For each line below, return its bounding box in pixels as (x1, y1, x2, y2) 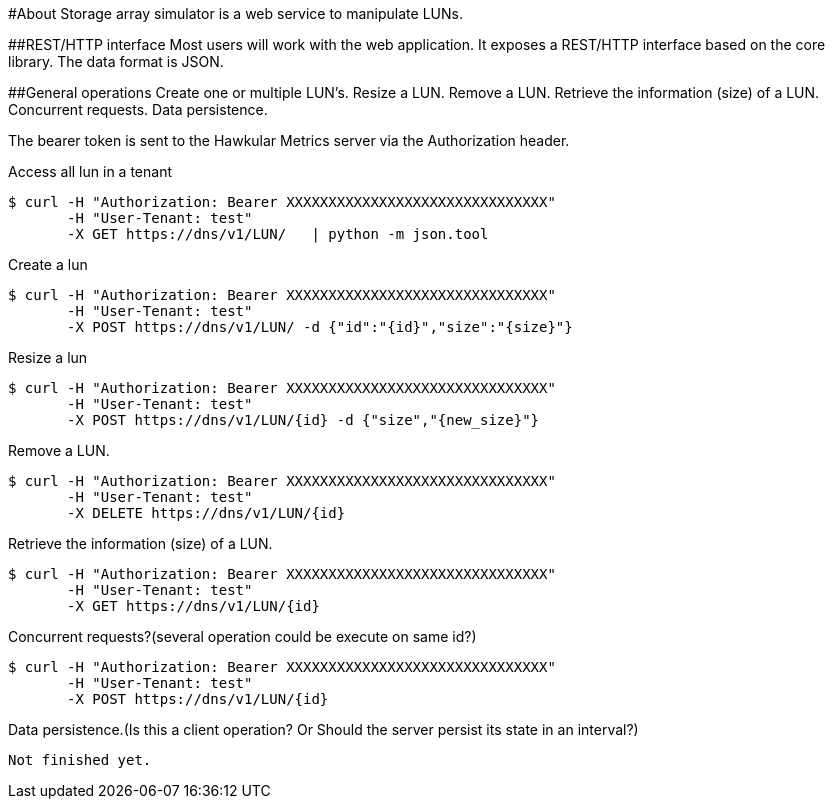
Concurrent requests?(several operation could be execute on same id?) (8, 628, 477, 645)
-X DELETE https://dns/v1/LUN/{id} (67, 505, 346, 521)
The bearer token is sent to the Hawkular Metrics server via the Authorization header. (8, 132, 570, 149)
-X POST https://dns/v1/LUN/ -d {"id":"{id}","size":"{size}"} (67, 319, 573, 335)
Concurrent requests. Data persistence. (8, 101, 268, 118)
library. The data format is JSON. (8, 53, 224, 70)
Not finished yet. (8, 752, 152, 768)
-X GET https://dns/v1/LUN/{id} (67, 598, 320, 614)
